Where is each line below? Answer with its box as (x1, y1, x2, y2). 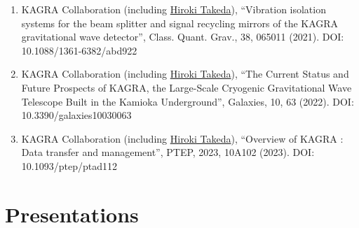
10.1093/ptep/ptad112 (21, 158, 117, 173)
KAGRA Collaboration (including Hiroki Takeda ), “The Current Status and (21, 66, 349, 81)
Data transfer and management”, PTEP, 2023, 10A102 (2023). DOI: (21, 145, 315, 159)
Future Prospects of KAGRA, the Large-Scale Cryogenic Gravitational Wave (21, 80, 352, 94)
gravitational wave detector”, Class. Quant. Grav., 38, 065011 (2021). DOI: (21, 29, 344, 44)
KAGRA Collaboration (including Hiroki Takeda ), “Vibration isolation (21, 2, 326, 16)
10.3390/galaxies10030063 (21, 108, 132, 122)
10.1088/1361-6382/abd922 (21, 43, 137, 57)
